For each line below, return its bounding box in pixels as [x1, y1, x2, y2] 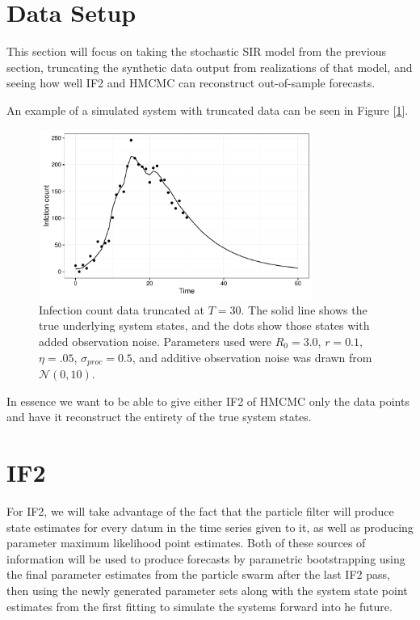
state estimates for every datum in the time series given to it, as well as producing [6, 518, 414, 535]
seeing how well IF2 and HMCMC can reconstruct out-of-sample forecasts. [6, 74, 376, 91]
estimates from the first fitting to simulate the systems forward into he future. [6, 597, 393, 614]
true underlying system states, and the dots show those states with [39, 317, 370, 334]
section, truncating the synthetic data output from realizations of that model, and [6, 58, 413, 75]
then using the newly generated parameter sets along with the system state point [6, 581, 408, 598]
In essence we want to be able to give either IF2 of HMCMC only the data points [6, 392, 409, 409]
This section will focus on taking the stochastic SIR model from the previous [6, 43, 387, 60]
